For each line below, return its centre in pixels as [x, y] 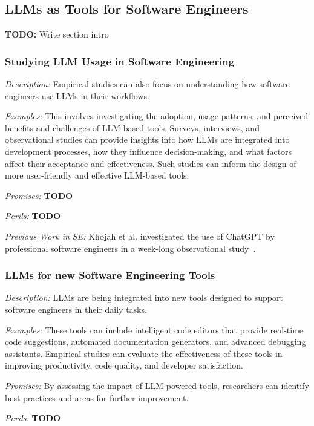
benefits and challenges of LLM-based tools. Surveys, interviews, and [132, 127]
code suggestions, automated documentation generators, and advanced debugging [155, 342]
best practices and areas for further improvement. [97, 397]
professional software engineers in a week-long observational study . [130, 248]
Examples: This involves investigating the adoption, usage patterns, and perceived [157, 116]
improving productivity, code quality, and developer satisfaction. [124, 365]
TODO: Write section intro [57, 34]
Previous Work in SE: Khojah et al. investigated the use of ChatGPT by [140, 236]
